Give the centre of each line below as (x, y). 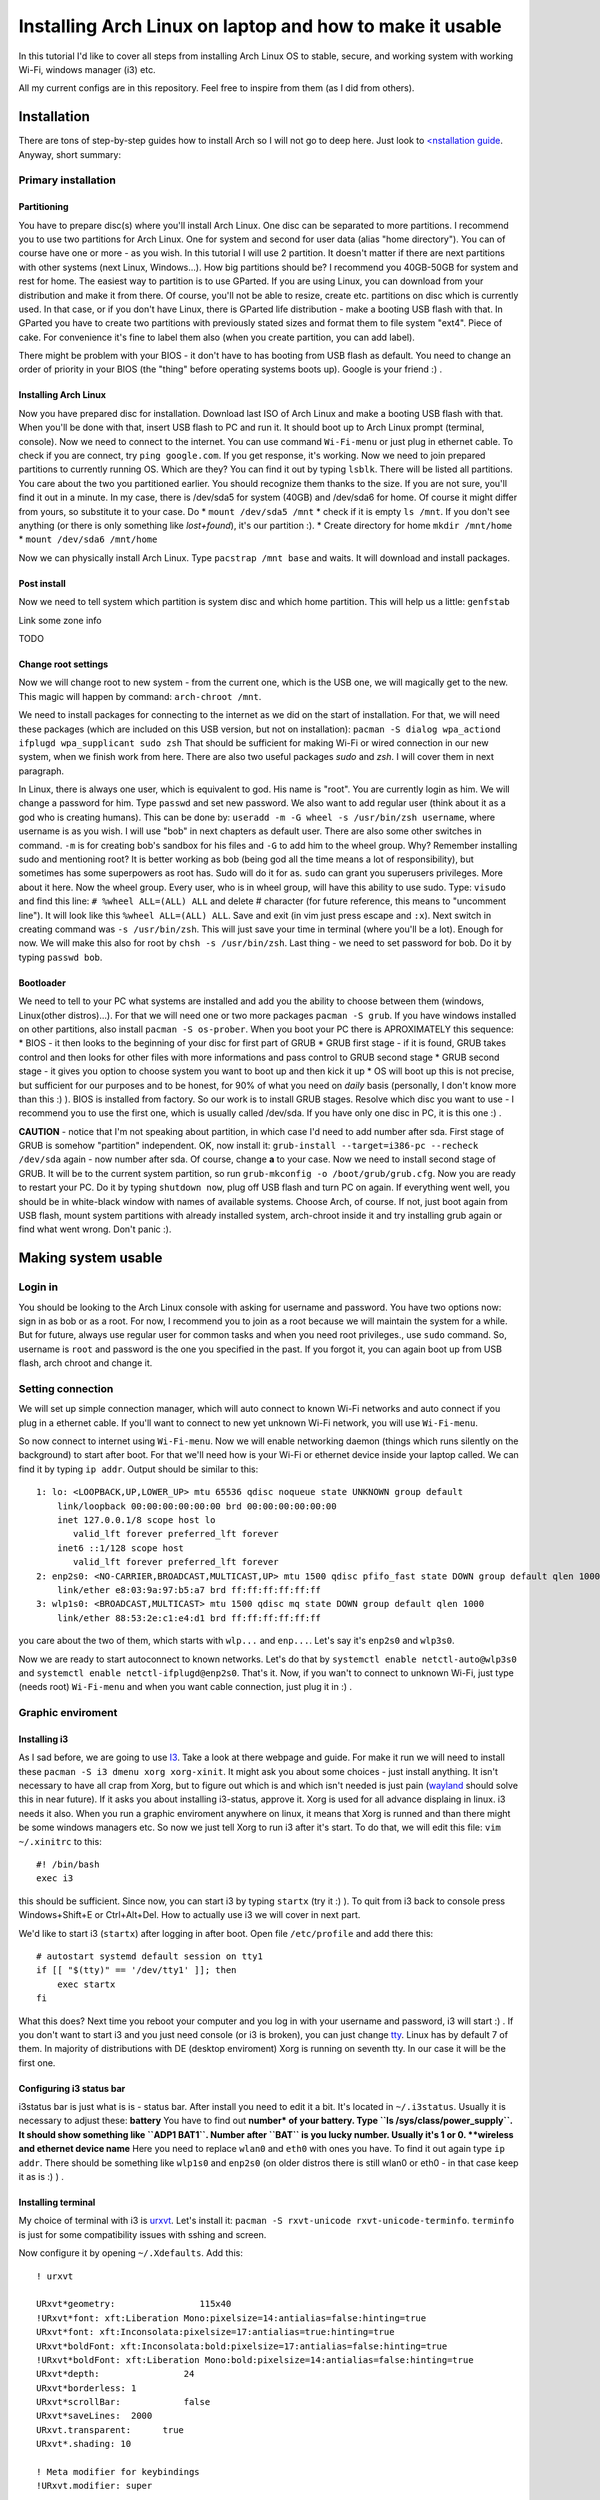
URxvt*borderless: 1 (86, 2388)
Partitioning (43, 207)
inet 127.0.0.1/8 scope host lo (136, 1520)
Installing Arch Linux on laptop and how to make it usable (260, 26)
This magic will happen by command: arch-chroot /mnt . (140, 696)
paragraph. (41, 771)
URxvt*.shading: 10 (84, 2444)
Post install (42, 583)
